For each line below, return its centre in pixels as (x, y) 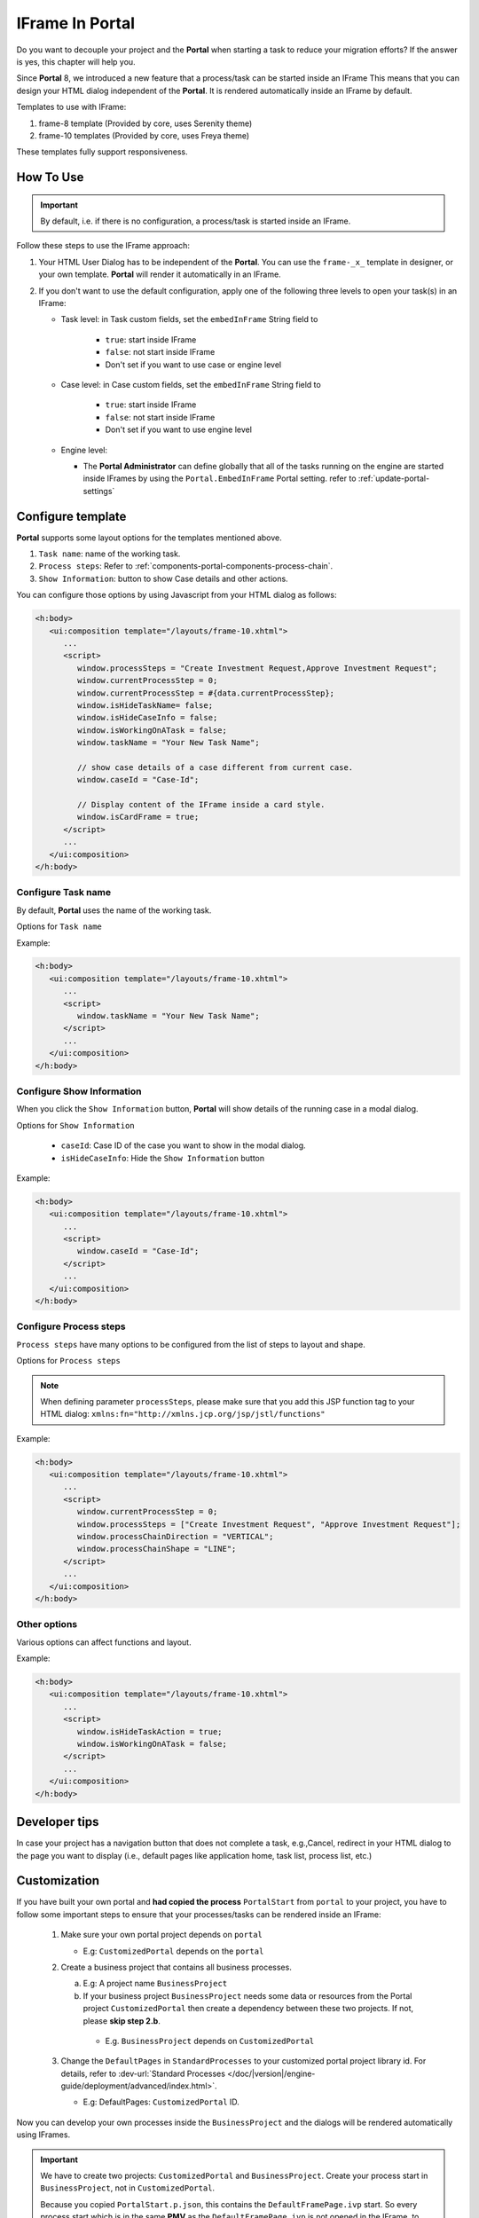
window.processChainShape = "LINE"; (157, 1549)
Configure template (71, 516)
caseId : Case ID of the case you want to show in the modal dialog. (183, 1145)
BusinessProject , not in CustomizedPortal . (128, 2188)
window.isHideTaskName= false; (145, 705)
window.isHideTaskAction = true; (149, 1731)
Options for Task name (59, 926)
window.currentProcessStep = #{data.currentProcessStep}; (206, 693)
